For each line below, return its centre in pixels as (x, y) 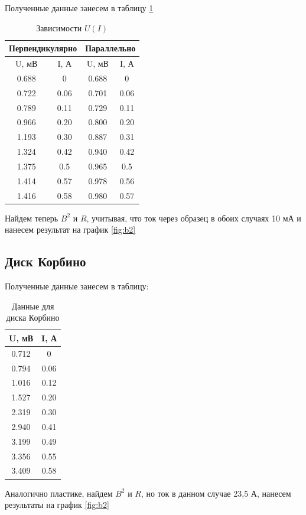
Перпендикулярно (43, 48)
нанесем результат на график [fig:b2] (70, 229)
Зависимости (59, 27)
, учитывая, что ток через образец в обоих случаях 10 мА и (194, 218)
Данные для (33, 306)
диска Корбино (33, 317)
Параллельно (110, 48)
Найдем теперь (32, 218)
